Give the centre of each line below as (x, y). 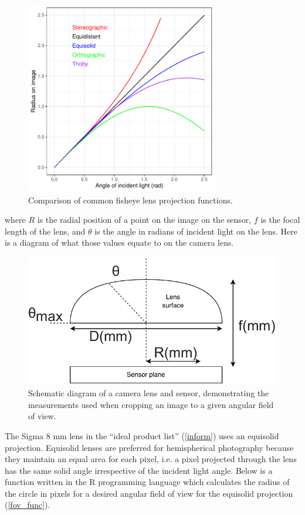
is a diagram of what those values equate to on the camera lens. (119, 243)
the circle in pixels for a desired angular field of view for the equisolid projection (149, 493)
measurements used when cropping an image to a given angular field (151, 404)
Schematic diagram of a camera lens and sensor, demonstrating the (149, 393)
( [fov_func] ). (28, 505)
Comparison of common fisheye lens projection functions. (131, 200)
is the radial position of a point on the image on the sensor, (144, 220)
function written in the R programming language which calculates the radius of (147, 482)
